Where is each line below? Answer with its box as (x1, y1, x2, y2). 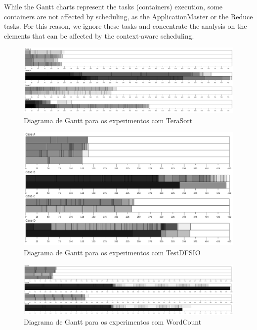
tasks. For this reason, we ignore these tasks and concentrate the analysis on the (4, 21, 247, 31)
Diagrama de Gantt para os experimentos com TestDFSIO (24, 247, 201, 258)
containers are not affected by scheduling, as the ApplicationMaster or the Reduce (4, 11, 253, 21)
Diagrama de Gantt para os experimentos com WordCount (24, 316, 202, 327)
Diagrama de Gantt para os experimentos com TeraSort (24, 115, 193, 125)
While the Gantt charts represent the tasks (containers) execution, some (4, 1, 223, 11)
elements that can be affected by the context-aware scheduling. (4, 30, 194, 41)
